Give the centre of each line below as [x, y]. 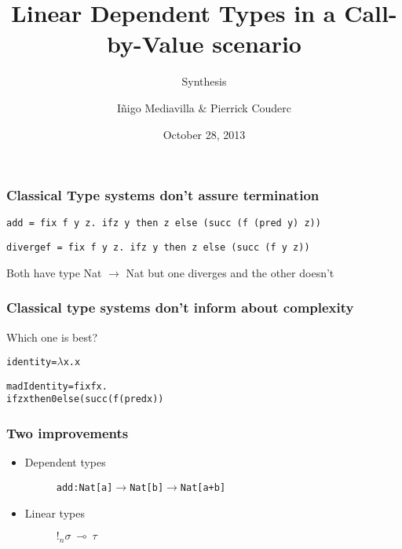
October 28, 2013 [204, 134]
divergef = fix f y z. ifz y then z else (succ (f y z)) [158, 248]
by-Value [155, 44]
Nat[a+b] [203, 487]
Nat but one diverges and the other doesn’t [230, 272]
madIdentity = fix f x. [57, 386]
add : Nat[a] [84, 487]
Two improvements [68, 433]
